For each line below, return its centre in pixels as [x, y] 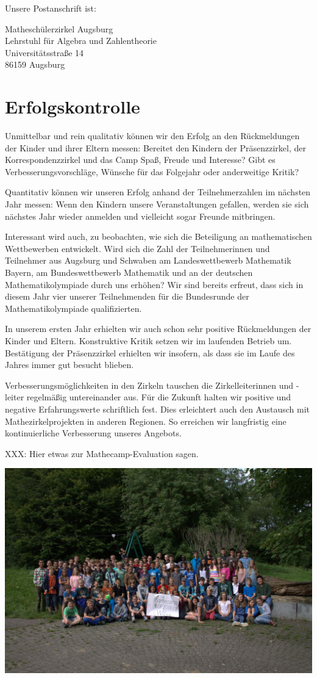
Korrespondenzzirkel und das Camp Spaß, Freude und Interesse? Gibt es [140, 160]
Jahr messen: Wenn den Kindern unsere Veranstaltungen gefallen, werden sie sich [157, 204]
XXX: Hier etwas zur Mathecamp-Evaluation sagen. [102, 453]
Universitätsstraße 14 [45, 52]
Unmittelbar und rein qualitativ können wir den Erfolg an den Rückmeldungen [152, 136]
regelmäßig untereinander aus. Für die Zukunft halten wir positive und [158, 397]
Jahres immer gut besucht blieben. [69, 365]
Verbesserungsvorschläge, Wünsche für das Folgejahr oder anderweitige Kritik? [152, 171]
